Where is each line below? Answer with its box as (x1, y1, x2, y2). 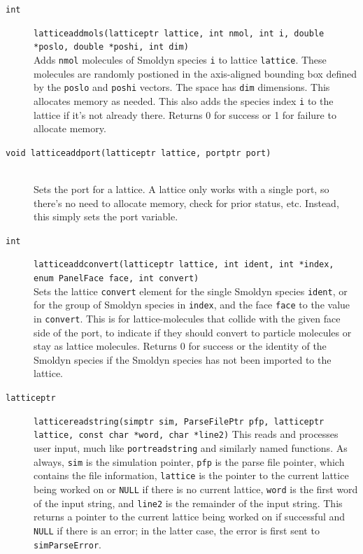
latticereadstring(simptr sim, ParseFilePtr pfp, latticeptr (34, 416, 325, 427)
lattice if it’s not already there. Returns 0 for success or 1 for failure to (34, 107, 336, 122)
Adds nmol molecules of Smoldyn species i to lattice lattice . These (34, 52, 327, 66)
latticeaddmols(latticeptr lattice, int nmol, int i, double (34, 28, 325, 38)
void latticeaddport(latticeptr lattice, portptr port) (6, 148, 271, 158)
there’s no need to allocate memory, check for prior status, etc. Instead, (34, 195, 339, 210)
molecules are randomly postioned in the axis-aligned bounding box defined (34, 66, 357, 80)
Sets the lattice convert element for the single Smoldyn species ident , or (34, 283, 348, 298)
